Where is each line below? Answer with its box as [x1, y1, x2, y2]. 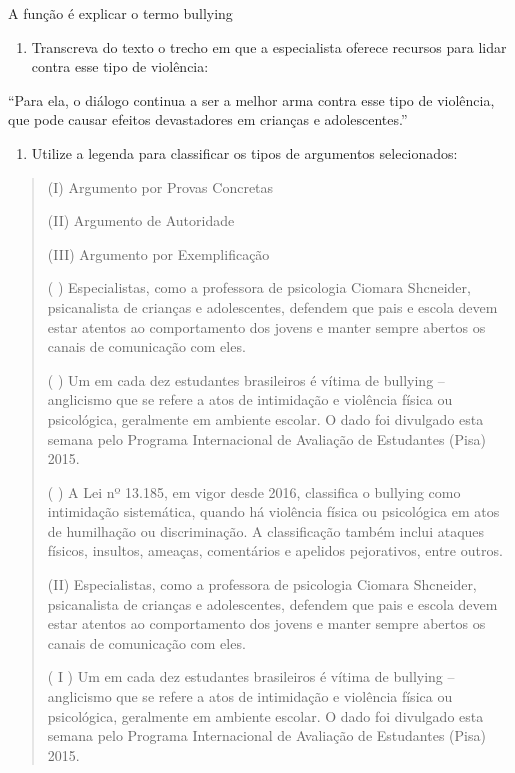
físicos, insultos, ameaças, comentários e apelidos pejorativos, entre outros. [47, 540, 503, 561]
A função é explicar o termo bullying [8, 3, 233, 23]
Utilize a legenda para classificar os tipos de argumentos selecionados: [31, 142, 458, 163]
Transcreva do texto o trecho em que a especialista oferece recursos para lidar [31, 36, 507, 57]
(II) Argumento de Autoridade [47, 210, 235, 231]
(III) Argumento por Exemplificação [47, 243, 270, 264]
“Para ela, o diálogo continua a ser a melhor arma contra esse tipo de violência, [8, 89, 495, 110]
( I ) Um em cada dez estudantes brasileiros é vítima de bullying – [47, 666, 455, 687]
